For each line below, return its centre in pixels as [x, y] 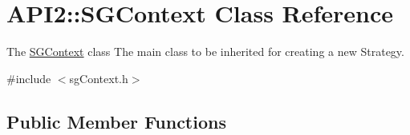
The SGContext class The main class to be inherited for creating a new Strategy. [205, 52]
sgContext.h [99, 78]
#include [29, 78]
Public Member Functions [116, 121]
